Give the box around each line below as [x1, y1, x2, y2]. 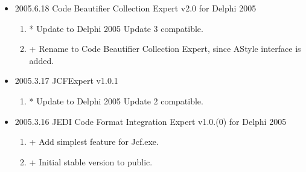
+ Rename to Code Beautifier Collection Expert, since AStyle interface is [29, 42, 301, 55]
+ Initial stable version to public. [29, 155, 153, 168]
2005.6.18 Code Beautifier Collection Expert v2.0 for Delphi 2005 [14, 2, 257, 14]
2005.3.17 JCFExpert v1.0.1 [14, 74, 118, 87]
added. [29, 54, 54, 66]
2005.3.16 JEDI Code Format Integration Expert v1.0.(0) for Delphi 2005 [14, 115, 287, 127]
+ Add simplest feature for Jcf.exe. [29, 135, 159, 148]
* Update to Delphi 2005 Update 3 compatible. [29, 22, 203, 34]
